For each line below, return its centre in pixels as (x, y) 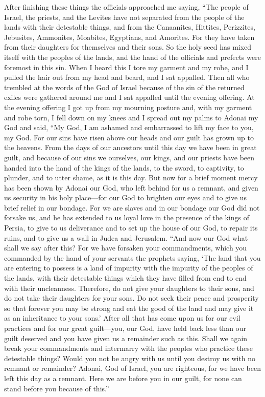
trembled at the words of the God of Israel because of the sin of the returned (124, 87)
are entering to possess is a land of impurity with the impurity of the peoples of (129, 268)
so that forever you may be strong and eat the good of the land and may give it (129, 308)
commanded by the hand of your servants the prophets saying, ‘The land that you (132, 257)
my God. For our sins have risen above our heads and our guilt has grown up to (129, 137)
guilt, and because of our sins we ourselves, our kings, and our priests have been (129, 157)
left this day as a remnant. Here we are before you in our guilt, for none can (123, 378)
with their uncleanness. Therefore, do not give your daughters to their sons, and (129, 288)
